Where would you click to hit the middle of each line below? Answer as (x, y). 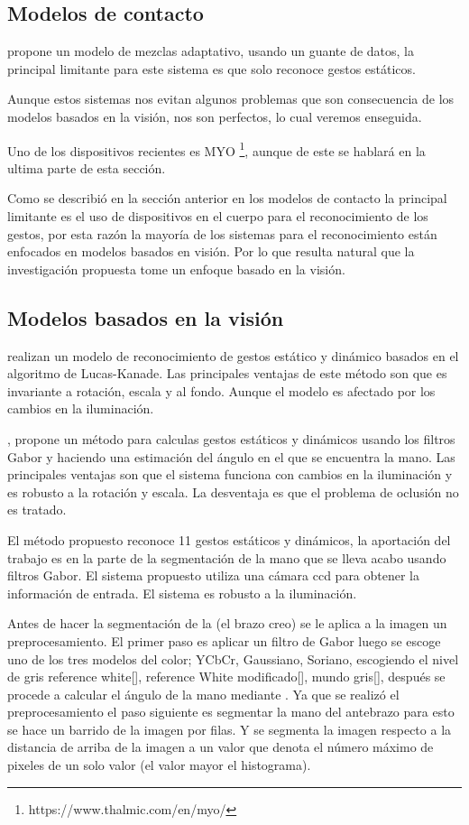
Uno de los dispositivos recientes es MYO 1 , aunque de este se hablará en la (216, 149)
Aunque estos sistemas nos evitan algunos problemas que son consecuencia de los (231, 99)
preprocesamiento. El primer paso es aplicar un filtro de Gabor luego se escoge (224, 640)
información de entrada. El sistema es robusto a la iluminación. (182, 593)
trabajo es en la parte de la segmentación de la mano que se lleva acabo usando (227, 557)
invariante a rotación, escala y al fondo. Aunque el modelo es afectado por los (221, 390)
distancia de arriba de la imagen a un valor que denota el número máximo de (221, 747)
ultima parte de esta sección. (87, 167)
